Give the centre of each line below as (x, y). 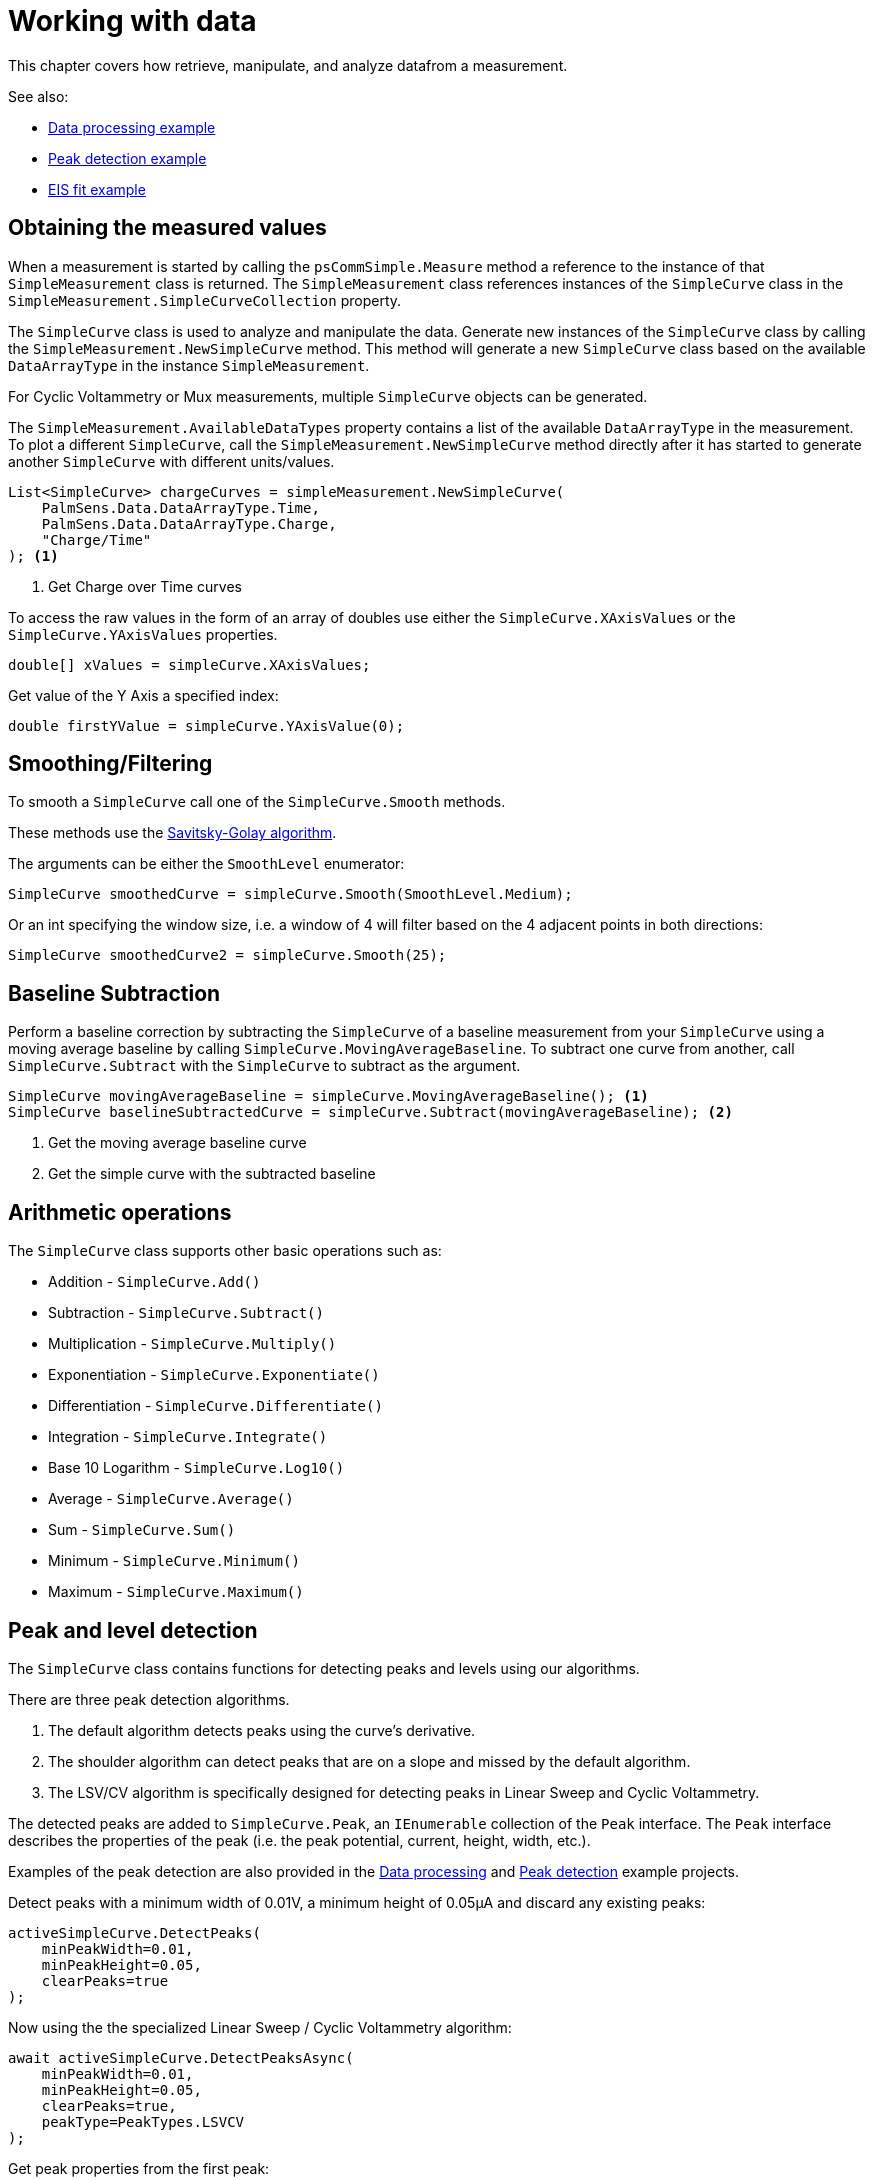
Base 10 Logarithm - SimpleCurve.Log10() (196, 1468)
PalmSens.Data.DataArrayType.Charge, (189, 523)
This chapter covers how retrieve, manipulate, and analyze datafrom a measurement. (288, 65)
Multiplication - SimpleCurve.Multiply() (192, 1344)
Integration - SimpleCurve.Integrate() (188, 1437)
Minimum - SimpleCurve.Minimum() (174, 1561)
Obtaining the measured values (167, 228)
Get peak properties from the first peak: (139, 2168)
